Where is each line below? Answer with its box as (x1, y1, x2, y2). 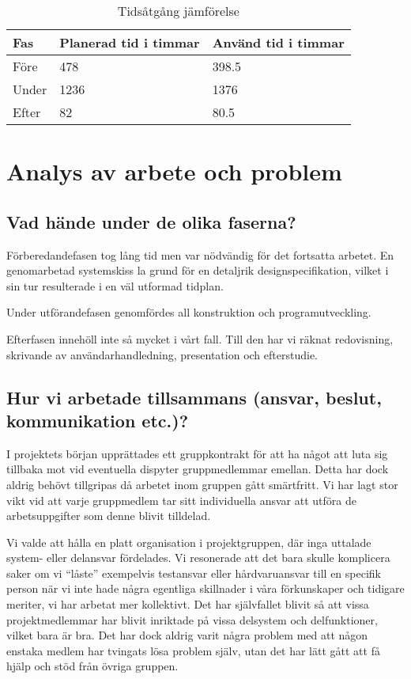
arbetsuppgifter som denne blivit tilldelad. (6, 507, 211, 524)
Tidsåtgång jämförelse (117, 2, 239, 20)
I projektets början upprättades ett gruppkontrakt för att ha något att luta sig (6, 445, 388, 461)
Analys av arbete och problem (6, 155, 342, 188)
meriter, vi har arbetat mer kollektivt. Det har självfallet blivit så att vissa (6, 596, 369, 613)
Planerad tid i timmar (59, 33, 200, 51)
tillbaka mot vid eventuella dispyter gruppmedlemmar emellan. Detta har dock (6, 461, 389, 477)
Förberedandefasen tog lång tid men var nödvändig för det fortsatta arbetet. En (6, 246, 394, 263)
